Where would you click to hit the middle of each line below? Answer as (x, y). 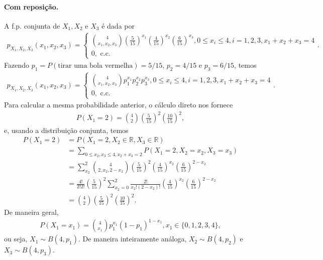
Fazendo (17, 64)
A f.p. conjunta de (32, 25)
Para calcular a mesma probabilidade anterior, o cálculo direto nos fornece (119, 105)
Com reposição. (31, 6)
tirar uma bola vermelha (95, 66)
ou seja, (16, 239)
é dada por (118, 25)
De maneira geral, (31, 212)
